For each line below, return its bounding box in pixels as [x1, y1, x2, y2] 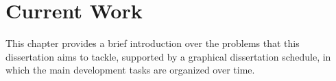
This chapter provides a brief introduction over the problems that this [5, 36, 300, 50]
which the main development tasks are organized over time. [5, 63, 255, 77]
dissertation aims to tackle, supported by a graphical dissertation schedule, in [5, 49, 331, 63]
